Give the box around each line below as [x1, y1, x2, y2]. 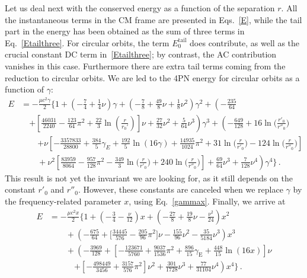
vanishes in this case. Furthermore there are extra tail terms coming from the [5, 59, 286, 72]
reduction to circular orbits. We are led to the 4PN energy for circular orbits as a [5, 71, 300, 84]
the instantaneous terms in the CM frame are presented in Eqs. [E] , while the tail [5, 13, 302, 25]
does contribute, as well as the [190, 36, 300, 49]
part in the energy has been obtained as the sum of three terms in [5, 25, 245, 37]
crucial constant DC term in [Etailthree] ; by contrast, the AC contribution [5, 48, 277, 60]
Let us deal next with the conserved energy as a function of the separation [5, 2, 275, 14]
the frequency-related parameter [5, 194, 121, 207]
